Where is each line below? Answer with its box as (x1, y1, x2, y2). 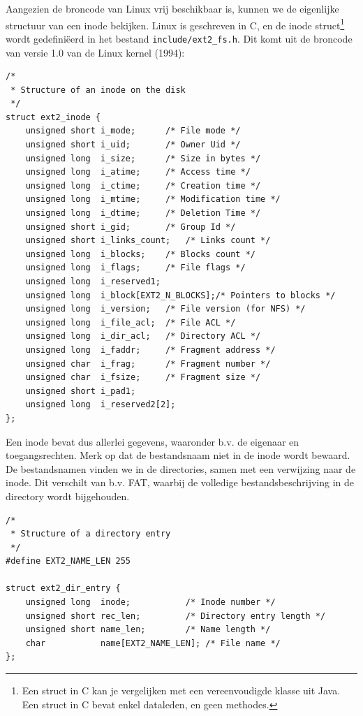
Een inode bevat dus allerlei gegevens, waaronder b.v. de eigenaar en (6, 434, 299, 448)
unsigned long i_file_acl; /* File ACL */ (25, 317, 236, 328)
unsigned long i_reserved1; (25, 277, 161, 286)
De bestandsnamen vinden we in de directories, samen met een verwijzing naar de (6, 461, 356, 476)
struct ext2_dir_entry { (6, 583, 121, 594)
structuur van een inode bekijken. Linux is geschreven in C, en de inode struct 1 (6, 15, 345, 32)
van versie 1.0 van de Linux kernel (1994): (6, 45, 185, 59)
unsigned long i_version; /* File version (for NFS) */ (25, 304, 306, 314)
